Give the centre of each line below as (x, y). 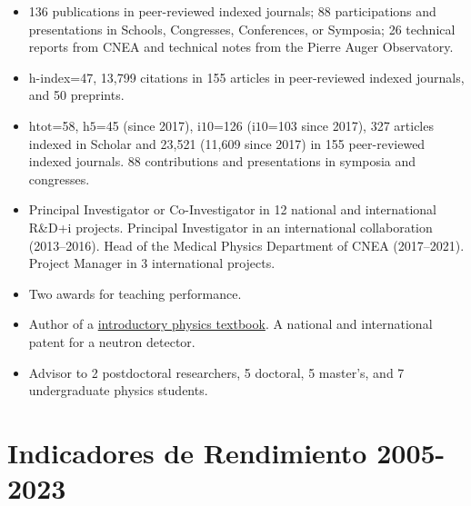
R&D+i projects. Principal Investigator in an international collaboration (230, 227)
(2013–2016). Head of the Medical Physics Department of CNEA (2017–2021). (246, 245)
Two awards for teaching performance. (135, 293)
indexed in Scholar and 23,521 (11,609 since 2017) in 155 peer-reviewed (227, 143)
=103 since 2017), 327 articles (351, 125)
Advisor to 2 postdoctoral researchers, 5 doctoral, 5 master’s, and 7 (216, 372)
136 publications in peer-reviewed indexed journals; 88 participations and (232, 11)
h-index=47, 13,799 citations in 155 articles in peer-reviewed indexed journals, (246, 77)
